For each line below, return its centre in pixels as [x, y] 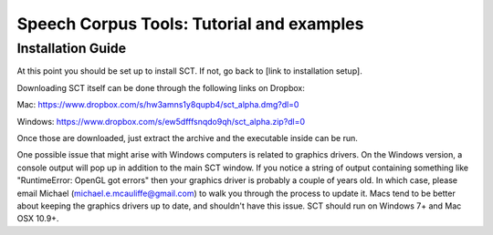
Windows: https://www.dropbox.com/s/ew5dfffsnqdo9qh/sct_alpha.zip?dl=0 [161, 121]
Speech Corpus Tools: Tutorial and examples [190, 24]
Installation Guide [72, 48]
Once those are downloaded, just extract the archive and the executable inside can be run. [187, 138]
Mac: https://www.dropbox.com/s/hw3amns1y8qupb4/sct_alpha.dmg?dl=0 [158, 105]
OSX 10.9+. [38, 219]
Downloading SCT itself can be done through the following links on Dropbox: [161, 87]
